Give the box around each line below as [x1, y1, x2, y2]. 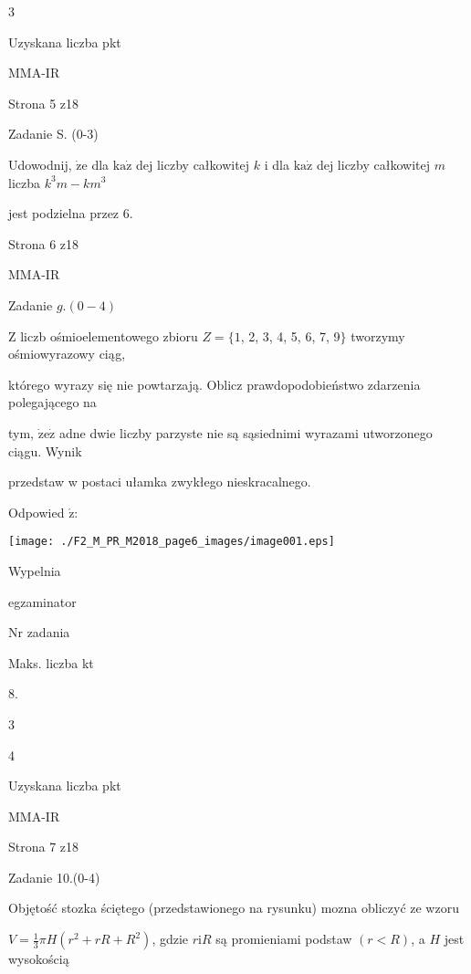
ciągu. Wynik [8, 441, 82, 460]
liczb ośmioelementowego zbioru [20, 326, 198, 345]
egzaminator [8, 592, 77, 611]
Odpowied [8, 502, 65, 521]
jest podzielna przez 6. [8, 204, 133, 223]
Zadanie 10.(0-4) [8, 867, 100, 886]
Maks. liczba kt [8, 653, 94, 672]
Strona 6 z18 [8, 234, 79, 253]
